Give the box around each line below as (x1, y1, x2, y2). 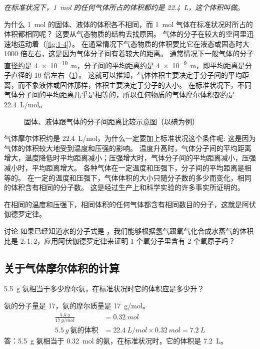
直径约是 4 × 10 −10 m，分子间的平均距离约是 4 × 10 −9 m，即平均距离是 (4, 58, 245, 70)
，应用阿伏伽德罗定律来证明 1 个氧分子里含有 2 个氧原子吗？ (37, 235, 235, 246)
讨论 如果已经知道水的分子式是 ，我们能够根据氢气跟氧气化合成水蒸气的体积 (4, 225, 254, 236)
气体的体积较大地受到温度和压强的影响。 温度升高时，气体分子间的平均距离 (4, 142, 251, 153)
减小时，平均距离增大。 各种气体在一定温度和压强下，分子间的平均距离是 (4, 162, 244, 172)
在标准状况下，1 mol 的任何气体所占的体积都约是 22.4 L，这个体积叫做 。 (4, 2, 244, 12)
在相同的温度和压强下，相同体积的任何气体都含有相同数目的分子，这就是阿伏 (4, 199, 256, 209)
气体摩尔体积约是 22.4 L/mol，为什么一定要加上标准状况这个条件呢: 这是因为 (4, 133, 256, 143)
